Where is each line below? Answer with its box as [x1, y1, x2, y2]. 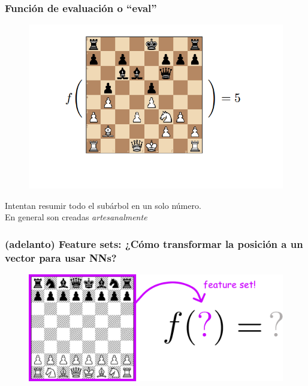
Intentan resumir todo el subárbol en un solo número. [5, 199, 201, 211]
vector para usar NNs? [5, 250, 117, 265]
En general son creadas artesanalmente [5, 211, 147, 223]
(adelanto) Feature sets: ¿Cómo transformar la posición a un [5, 236, 303, 251]
